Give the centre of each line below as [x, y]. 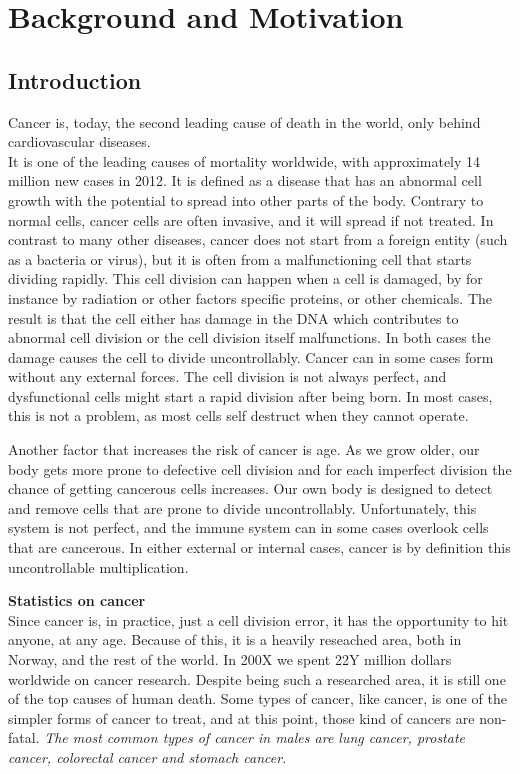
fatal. [24, 737]
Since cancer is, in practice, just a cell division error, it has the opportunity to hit [258, 619]
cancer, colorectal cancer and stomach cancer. [147, 756]
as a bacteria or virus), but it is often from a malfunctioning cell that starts [240, 258]
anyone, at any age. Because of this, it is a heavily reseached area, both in [235, 639]
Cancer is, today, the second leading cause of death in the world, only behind [244, 121]
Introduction [75, 79]
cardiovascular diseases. [79, 141]
